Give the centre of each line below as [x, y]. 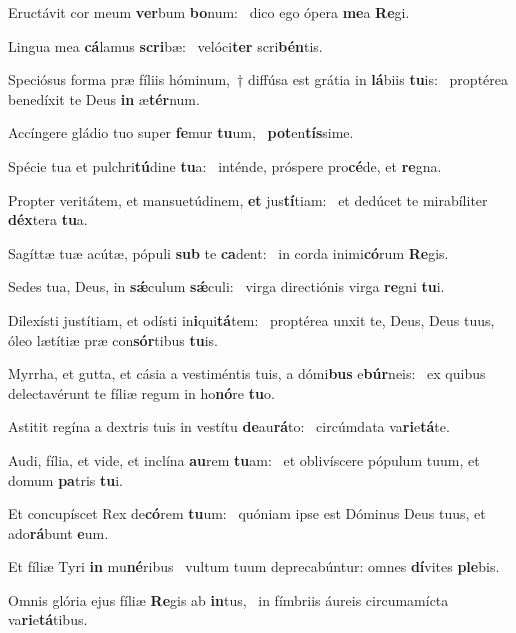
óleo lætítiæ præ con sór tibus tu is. [113, 339]
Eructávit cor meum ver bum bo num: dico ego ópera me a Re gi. [209, 12]
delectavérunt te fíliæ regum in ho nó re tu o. [141, 392]
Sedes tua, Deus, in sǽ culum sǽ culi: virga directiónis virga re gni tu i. [226, 286]
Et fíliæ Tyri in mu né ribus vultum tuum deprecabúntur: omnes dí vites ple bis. [254, 566]
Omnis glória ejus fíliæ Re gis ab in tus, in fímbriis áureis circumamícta [228, 599]
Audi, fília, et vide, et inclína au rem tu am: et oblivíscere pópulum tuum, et [244, 459]
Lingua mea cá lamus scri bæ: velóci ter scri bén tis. [165, 45]
